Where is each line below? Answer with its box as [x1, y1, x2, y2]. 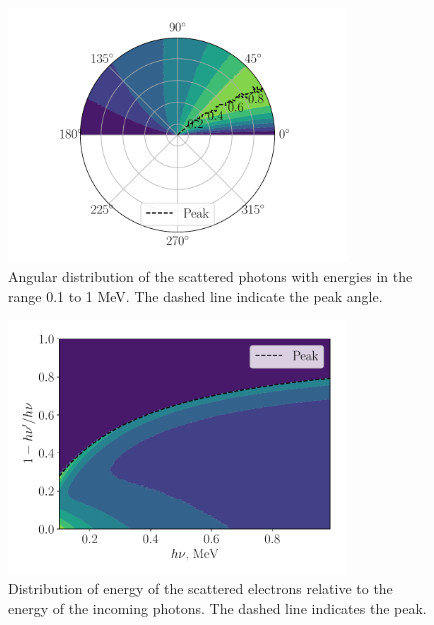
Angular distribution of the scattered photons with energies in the [8, 265, 413, 286]
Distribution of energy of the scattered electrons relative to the [8, 578, 393, 599]
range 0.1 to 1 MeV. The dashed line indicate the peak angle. [8, 285, 383, 306]
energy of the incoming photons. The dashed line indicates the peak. [8, 597, 427, 618]
